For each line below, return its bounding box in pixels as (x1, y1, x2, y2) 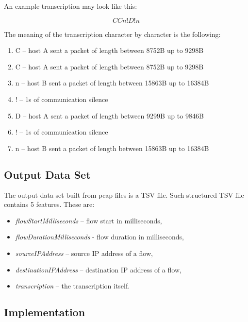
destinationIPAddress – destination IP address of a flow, (15, 264, 182, 274)
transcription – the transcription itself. (15, 281, 130, 291)
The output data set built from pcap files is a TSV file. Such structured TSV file (4, 189, 244, 200)
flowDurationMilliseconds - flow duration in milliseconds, (15, 232, 184, 242)
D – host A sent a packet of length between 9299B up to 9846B (15, 110, 204, 120)
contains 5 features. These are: (4, 199, 95, 209)
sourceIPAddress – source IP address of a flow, (15, 248, 153, 258)
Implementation (4, 305, 85, 320)
